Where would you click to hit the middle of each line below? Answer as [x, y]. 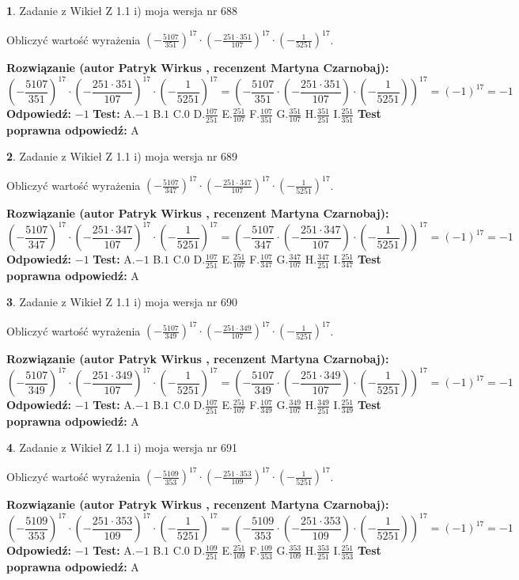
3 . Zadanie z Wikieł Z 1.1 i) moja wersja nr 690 [122, 302]
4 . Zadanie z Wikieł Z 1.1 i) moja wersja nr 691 [122, 447]
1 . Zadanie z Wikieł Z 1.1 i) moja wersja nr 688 [122, 10]
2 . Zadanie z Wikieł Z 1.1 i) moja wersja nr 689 [122, 156]
